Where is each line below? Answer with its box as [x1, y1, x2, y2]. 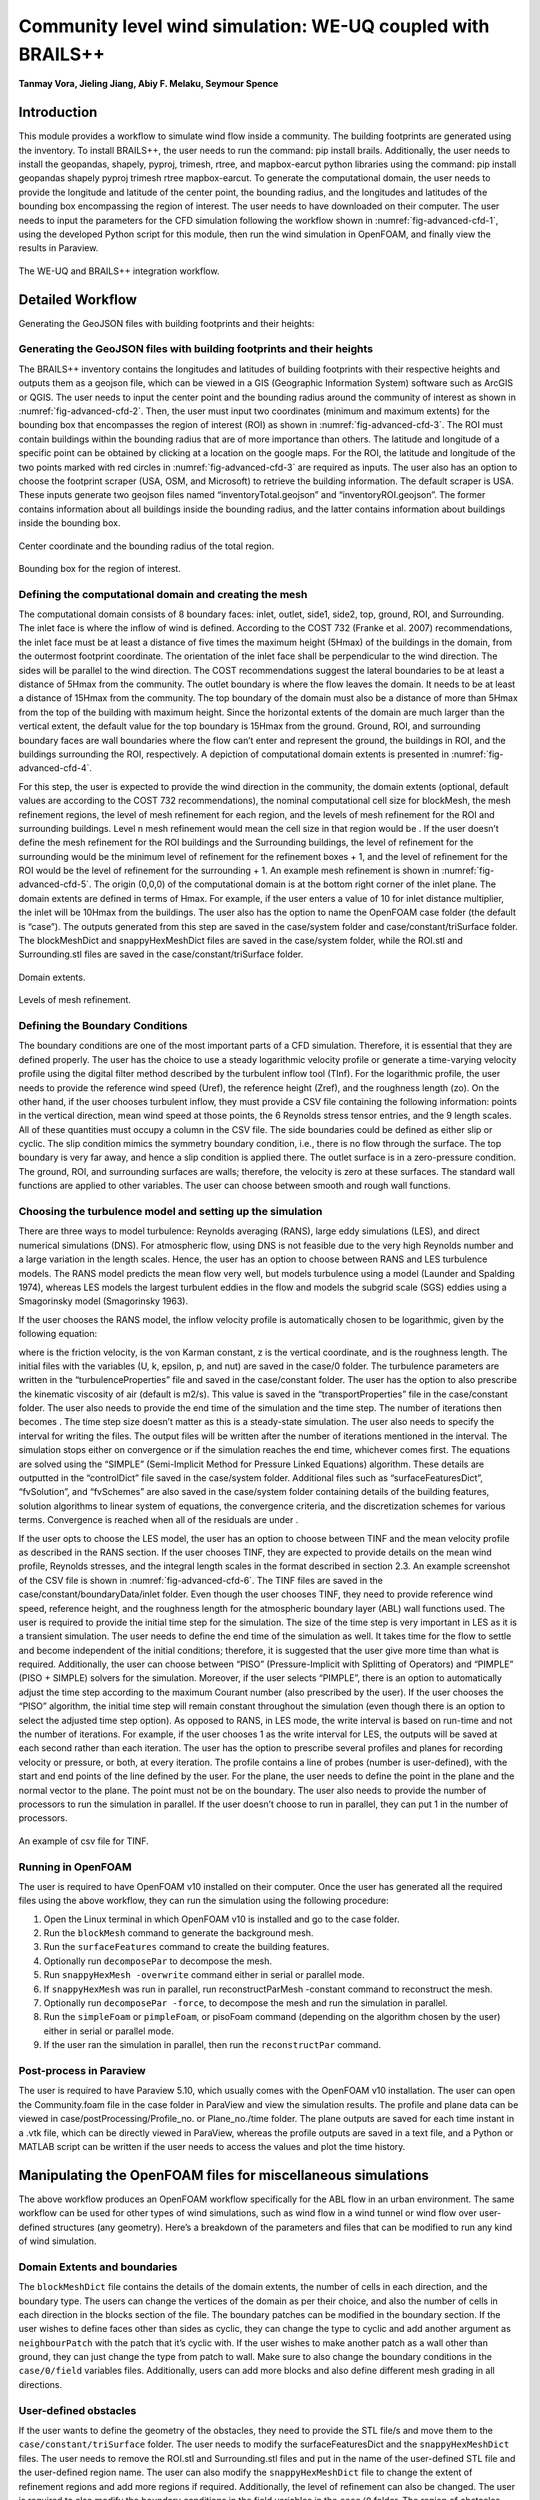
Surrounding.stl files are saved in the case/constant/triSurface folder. [18, 948, 304, 960]
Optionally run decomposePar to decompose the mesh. [43, 1955, 273, 1967]
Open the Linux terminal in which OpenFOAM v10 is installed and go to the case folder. [43, 1913, 400, 1925]
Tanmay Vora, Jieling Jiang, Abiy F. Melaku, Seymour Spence [18, 78, 279, 90]
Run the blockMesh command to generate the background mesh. [43, 1927, 314, 1939]
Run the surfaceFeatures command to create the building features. [43, 1941, 330, 1953]
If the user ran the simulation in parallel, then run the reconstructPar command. [43, 2039, 382, 2051]
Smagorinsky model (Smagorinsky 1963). [18, 1295, 189, 1307]
